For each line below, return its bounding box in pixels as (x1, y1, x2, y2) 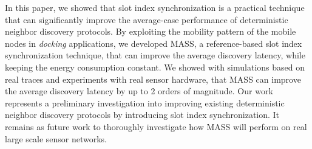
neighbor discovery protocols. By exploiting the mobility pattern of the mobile (5, 25, 296, 38)
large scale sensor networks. (5, 132, 107, 145)
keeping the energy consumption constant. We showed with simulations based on (5, 60, 305, 73)
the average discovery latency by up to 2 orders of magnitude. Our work (5, 85, 273, 97)
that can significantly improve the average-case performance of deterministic (5, 13, 288, 26)
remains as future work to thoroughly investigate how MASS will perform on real (5, 120, 307, 133)
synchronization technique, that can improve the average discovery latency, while (5, 49, 305, 61)
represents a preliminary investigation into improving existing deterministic (5, 96, 285, 109)
